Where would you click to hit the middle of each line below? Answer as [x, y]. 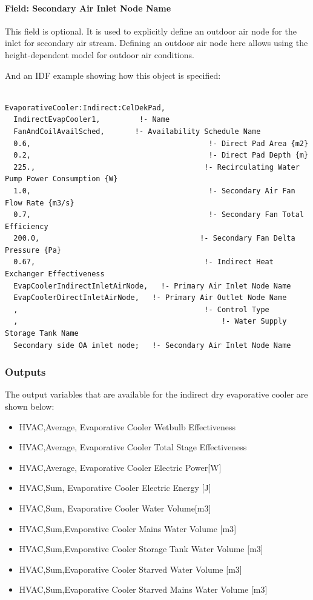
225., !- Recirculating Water [156, 167]
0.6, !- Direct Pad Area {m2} [161, 143]
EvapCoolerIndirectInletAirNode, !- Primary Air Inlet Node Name [152, 286]
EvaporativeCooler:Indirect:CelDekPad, [85, 108]
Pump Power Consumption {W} [61, 179]
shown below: [30, 406]
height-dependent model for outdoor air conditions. [100, 54]
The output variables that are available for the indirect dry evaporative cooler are [156, 394]
